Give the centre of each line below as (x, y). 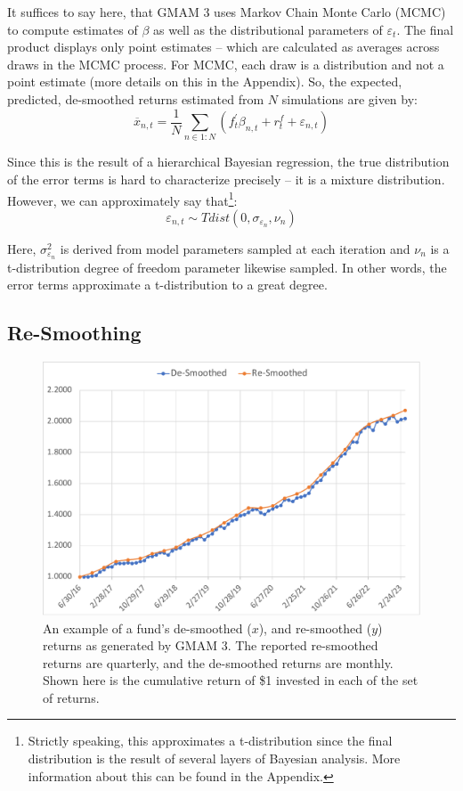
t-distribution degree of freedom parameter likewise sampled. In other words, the (227, 267)
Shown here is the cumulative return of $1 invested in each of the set (231, 680)
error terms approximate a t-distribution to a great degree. (167, 285)
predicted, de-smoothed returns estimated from (136, 98)
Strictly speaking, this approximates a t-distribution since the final (210, 741)
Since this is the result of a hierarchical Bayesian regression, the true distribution (228, 162)
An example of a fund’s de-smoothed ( (147, 628)
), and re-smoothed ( (315, 628)
